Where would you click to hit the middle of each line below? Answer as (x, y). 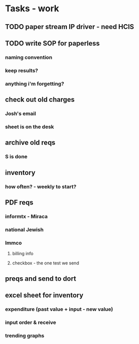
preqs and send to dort (41, 278)
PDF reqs (19, 202)
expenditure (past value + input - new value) (59, 309)
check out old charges (40, 100)
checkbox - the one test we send (46, 263)
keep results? (22, 70)
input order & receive (31, 322)
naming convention (29, 57)
